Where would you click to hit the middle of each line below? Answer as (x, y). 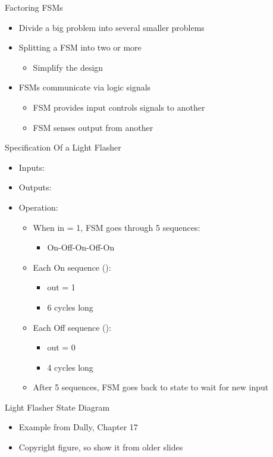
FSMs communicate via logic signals (85, 87)
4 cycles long (70, 367)
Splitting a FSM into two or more (80, 47)
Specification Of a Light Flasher (63, 147)
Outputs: (35, 187)
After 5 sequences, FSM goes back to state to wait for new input (151, 387)
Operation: (38, 207)
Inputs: (32, 167)
